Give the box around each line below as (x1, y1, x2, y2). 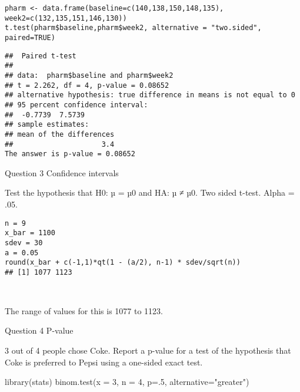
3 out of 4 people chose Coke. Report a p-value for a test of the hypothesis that (5, 344, 291, 357)
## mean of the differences (5, 130, 115, 139)
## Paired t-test (5, 51, 76, 60)
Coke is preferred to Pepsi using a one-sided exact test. (5, 355, 203, 368)
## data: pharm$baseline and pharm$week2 (5, 71, 174, 80)
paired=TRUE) (5, 33, 55, 42)
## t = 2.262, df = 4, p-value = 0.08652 (5, 81, 169, 90)
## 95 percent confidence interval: (5, 100, 148, 109)
